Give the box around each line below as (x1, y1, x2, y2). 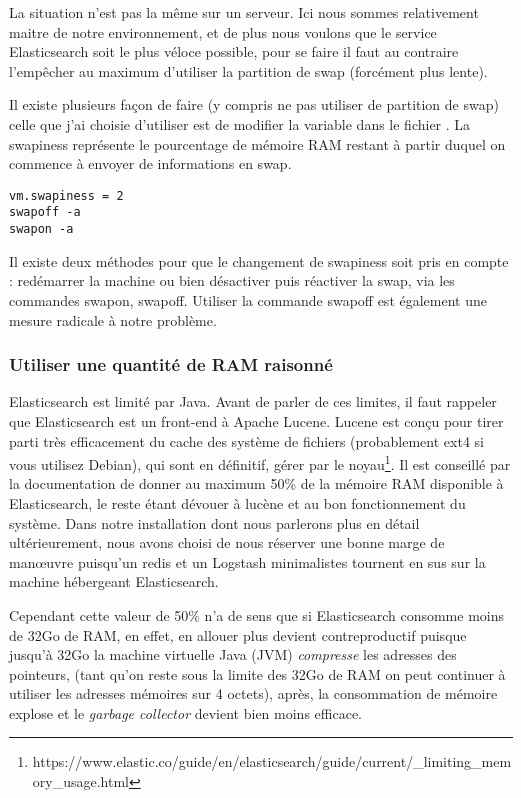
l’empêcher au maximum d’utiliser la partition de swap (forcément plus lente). (9, 60, 488, 81)
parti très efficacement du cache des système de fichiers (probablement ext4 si (9, 430, 484, 451)
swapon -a (9, 222, 74, 237)
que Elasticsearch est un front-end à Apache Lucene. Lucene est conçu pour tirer (9, 410, 504, 431)
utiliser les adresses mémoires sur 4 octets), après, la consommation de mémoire (9, 683, 498, 704)
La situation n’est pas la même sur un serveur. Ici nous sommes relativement (9, 2, 479, 22)
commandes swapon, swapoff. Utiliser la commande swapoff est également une (9, 289, 487, 310)
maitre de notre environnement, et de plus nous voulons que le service (9, 21, 437, 42)
